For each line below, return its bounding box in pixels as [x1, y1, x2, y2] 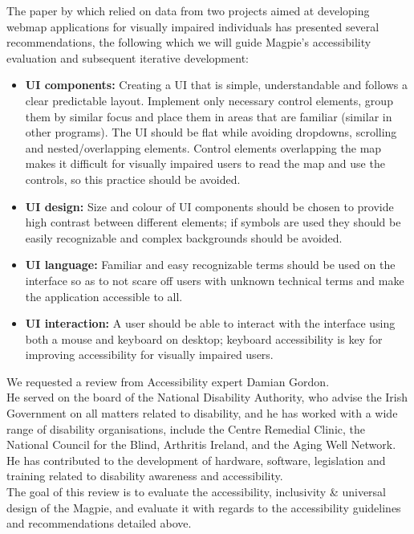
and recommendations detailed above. [6, 515, 192, 532]
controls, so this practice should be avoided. [25, 170, 241, 187]
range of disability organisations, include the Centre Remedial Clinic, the [6, 420, 366, 437]
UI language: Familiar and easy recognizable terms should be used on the [25, 256, 396, 273]
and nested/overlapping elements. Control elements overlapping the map [25, 139, 382, 156]
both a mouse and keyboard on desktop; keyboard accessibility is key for [25, 330, 383, 347]
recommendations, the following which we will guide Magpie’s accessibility [6, 34, 371, 51]
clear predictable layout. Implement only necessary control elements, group [25, 92, 393, 108]
